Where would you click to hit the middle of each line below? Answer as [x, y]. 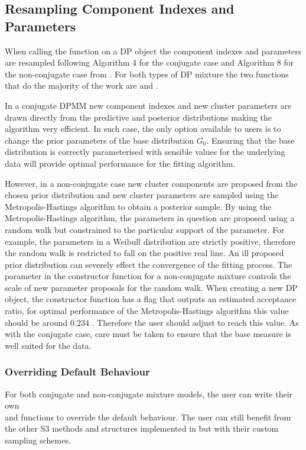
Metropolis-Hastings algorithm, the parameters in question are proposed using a [150, 218]
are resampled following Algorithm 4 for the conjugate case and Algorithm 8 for [149, 62]
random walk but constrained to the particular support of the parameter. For [145, 229]
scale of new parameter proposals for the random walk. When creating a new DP [151, 287]
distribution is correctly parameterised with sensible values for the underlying [145, 152]
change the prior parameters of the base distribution [100, 140]
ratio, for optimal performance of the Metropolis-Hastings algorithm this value [147, 311]
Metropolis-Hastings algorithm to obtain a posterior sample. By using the [138, 206]
